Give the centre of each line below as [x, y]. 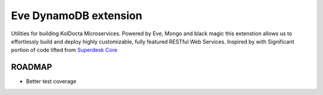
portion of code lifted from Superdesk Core [64, 50]
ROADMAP [31, 67]
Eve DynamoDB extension [77, 16]
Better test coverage [51, 81]
